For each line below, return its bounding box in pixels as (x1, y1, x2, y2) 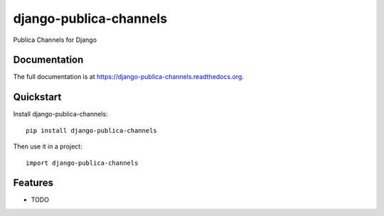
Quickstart (13, 91, 62, 103)
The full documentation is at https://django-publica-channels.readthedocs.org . (13, 72, 245, 81)
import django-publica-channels (26, 158, 139, 167)
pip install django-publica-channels (26, 126, 158, 134)
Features (13, 177, 53, 189)
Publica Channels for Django (13, 36, 97, 44)
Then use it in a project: (13, 142, 82, 151)
